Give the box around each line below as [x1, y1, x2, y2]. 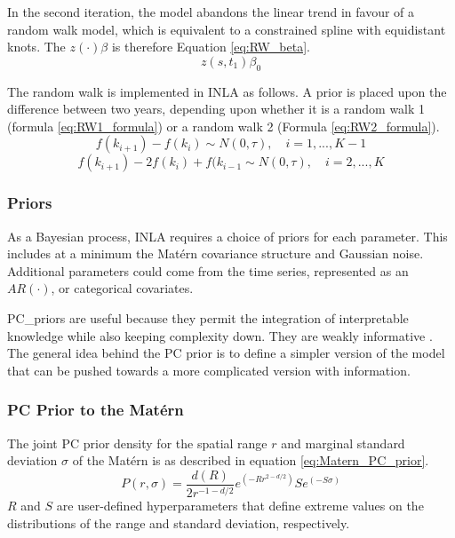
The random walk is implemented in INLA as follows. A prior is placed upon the [7, 82, 447, 100]
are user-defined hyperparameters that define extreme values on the [56, 496, 424, 515]
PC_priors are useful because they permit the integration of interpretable [7, 308, 409, 327]
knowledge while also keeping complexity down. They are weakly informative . [7, 326, 433, 344]
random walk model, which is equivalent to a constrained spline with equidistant [7, 20, 446, 38]
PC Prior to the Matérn [7, 399, 184, 421]
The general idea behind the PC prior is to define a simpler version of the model [7, 344, 445, 362]
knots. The [7, 37, 66, 56]
